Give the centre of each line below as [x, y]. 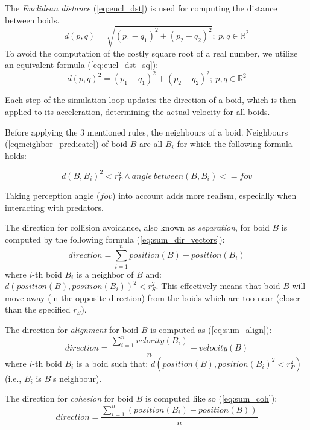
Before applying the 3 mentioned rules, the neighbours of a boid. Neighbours [147, 132]
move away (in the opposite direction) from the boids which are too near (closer [153, 297]
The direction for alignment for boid [72, 329]
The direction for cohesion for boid [69, 398]
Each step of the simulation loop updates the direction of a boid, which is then [150, 100]
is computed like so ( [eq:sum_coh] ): [211, 398]
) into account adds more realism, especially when [204, 195]
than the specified [38, 309]
